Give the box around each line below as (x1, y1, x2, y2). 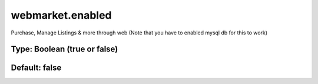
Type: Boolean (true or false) (11, 44, 118, 54)
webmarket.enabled (11, 9, 112, 22)
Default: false (11, 63, 62, 73)
